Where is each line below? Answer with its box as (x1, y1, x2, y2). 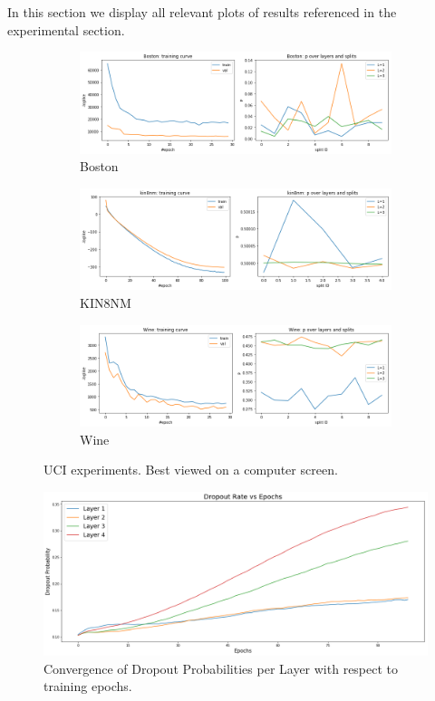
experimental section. (7, 20, 125, 39)
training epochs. (43, 677, 132, 696)
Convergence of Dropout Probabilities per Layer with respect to (43, 658, 399, 677)
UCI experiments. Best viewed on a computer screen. (43, 460, 338, 479)
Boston (80, 157, 119, 176)
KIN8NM (80, 293, 131, 312)
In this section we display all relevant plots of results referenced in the (7, 3, 397, 21)
